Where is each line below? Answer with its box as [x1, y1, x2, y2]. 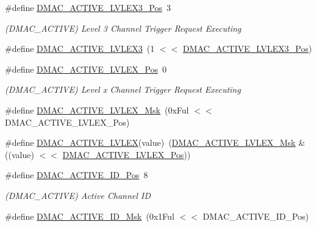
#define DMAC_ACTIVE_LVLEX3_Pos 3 [5, 1, 171, 13]
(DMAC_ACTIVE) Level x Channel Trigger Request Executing [5, 83, 241, 96]
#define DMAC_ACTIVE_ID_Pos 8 [5, 168, 148, 181]
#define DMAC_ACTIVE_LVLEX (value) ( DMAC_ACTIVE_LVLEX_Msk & [5, 136, 306, 149]
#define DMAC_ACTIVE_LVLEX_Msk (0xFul [5, 103, 189, 116]
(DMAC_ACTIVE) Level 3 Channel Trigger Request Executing [5, 21, 242, 34]
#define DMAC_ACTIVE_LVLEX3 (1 [5, 42, 155, 55]
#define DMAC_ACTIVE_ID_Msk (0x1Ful [5, 209, 174, 222]
